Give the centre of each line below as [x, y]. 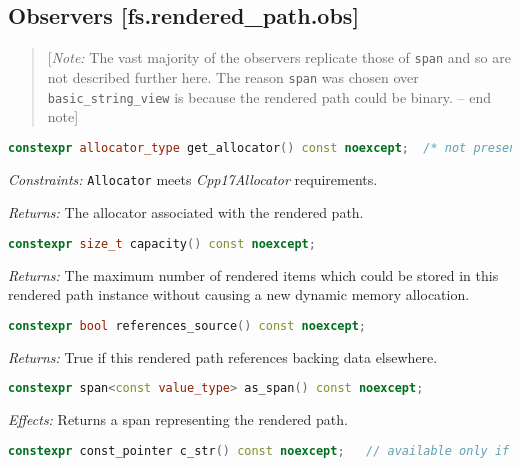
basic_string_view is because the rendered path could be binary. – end [269, 96]
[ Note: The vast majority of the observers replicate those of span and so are [279, 57]
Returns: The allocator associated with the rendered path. [186, 212]
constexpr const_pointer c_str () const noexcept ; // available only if [259, 450]
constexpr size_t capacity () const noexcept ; [162, 243]
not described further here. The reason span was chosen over [233, 76]
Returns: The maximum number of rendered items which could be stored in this [253, 274]
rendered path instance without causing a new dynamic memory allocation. [239, 294]
